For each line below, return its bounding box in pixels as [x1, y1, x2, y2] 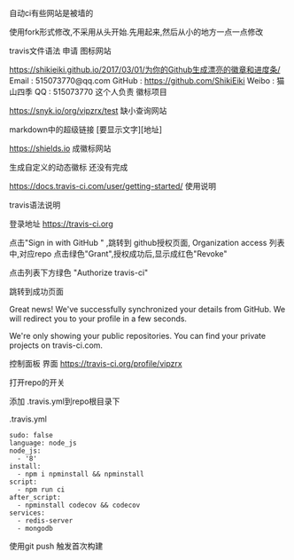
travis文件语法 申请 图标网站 [9, 45, 112, 56]
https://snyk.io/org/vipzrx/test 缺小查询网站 [9, 106, 167, 115]
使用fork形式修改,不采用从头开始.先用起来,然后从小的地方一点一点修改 [9, 27, 264, 37]
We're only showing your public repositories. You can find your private [9, 331, 267, 341]
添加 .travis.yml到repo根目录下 [9, 396, 120, 406]
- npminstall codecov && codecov [17, 501, 141, 509]
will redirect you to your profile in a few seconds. [9, 313, 188, 324]
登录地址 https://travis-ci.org [9, 218, 113, 229]
